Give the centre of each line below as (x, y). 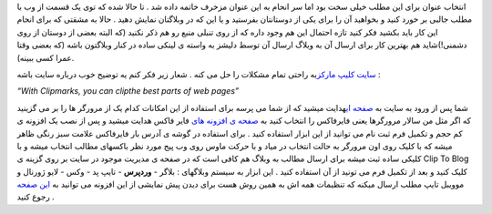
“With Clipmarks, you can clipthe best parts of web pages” (128, 91)
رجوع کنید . (36, 197)
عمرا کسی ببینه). (46, 57)
